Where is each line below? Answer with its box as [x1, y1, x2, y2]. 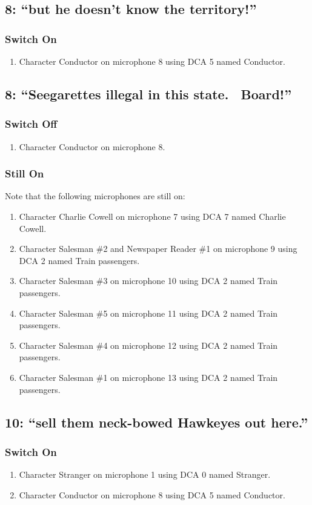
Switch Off [5, 116, 58, 131]
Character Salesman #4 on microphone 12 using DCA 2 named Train [19, 338, 278, 351]
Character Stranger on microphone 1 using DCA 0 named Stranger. [19, 468, 271, 481]
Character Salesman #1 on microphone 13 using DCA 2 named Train [19, 371, 278, 383]
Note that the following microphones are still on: [5, 190, 185, 202]
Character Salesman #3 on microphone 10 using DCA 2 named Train [19, 274, 278, 287]
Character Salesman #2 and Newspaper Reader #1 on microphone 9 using [19, 242, 297, 255]
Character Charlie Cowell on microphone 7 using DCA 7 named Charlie [19, 210, 286, 222]
